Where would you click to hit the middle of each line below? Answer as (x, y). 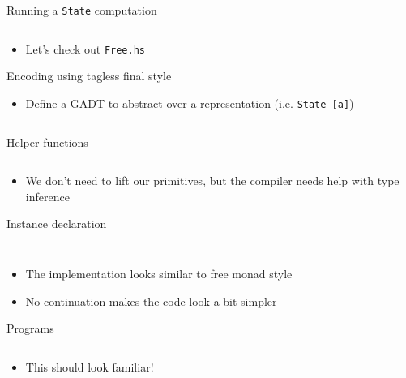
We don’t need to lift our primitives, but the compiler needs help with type (212, 180)
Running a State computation (82, 10)
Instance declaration (57, 223)
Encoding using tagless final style (89, 76)
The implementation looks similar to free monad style (159, 273)
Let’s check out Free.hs (85, 48)
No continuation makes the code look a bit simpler (151, 301)
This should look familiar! (90, 366)
